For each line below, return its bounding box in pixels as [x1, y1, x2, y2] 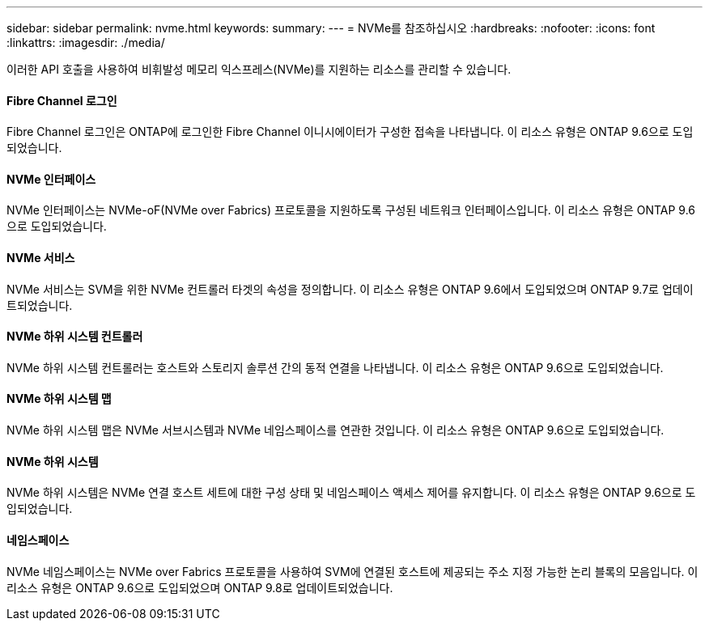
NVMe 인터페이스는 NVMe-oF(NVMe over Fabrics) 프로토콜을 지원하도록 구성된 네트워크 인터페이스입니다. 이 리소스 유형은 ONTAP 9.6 [6, 203, 696, 218]
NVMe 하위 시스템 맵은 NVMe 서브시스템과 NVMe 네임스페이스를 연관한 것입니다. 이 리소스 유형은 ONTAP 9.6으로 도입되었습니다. [6, 423, 664, 438]
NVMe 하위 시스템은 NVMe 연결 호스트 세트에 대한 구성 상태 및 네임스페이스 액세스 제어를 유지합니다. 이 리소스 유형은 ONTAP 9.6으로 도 [6, 485, 696, 500]
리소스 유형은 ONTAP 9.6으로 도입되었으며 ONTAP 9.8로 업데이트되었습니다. [6, 580, 393, 595]
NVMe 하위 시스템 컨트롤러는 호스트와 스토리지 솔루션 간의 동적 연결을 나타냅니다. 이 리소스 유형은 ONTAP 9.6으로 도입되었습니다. [6, 360, 664, 375]
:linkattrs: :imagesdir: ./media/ [6, 36, 165, 49]
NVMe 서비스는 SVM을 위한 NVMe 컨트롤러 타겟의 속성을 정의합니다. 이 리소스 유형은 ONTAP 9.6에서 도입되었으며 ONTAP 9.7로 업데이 [6, 282, 694, 296]
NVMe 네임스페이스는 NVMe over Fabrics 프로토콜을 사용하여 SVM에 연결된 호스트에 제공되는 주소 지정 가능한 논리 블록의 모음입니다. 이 [6, 564, 698, 578]
